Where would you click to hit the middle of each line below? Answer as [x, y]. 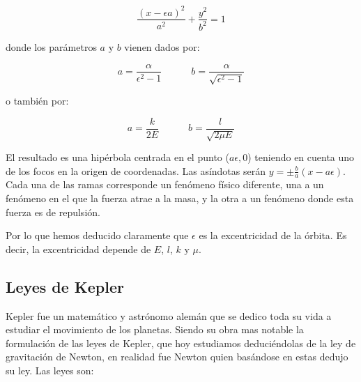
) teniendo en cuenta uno [301, 157]
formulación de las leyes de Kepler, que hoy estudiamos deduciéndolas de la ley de [181, 343]
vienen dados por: [162, 46]
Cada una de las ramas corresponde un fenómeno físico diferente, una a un [165, 184]
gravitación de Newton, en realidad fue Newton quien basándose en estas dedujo [177, 357]
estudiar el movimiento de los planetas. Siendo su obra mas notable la [155, 329]
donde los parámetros [51, 46]
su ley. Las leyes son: [50, 370]
